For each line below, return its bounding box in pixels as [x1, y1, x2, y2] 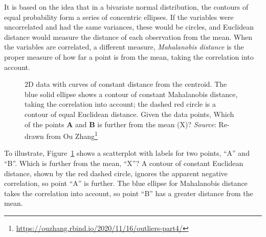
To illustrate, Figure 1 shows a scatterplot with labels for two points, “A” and [4, 148, 250, 158]
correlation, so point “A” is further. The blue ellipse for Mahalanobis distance [4, 178, 248, 188]
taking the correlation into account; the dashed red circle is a [25, 99, 216, 109]
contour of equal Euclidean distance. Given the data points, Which [25, 108, 234, 119]
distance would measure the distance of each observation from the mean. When [4, 31, 252, 42]
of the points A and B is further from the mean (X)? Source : [25, 118, 216, 129]
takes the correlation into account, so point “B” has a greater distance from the [4, 187, 253, 198]
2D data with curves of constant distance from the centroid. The [25, 79, 227, 89]
